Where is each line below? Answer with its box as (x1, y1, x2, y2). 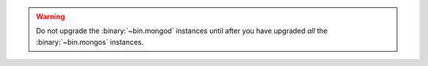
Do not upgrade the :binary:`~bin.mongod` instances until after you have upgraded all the (36, 26, 328, 35)
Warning (36, 12, 65, 21)
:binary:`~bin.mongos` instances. (36, 37, 144, 46)
